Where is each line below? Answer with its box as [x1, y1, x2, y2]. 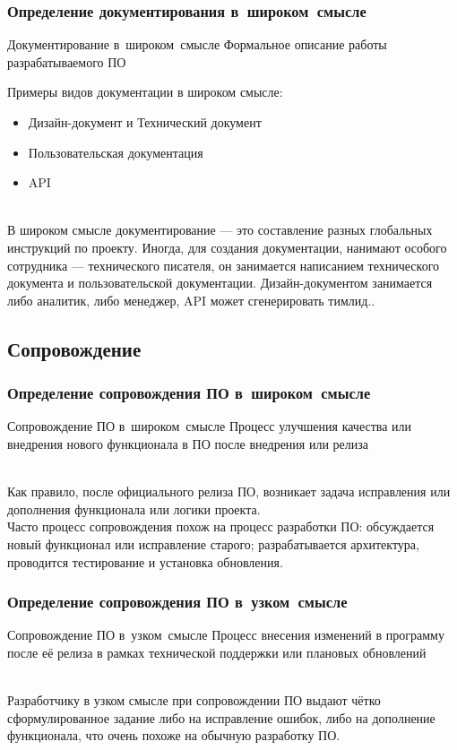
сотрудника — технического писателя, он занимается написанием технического [7, 255, 440, 274]
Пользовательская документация [28, 142, 203, 161]
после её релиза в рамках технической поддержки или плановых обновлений [7, 642, 427, 661]
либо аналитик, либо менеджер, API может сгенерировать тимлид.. [7, 290, 375, 309]
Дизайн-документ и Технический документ [28, 113, 262, 131]
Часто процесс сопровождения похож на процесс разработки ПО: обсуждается [7, 517, 435, 536]
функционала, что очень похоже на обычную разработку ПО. [7, 726, 341, 745]
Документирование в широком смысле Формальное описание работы [7, 35, 387, 54]
